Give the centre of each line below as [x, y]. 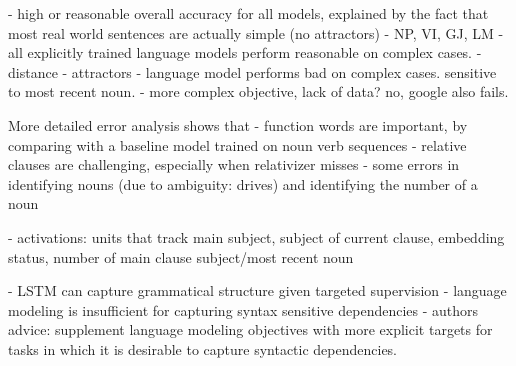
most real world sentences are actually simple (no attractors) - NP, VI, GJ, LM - [256, 32]
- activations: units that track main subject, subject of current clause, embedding [256, 236]
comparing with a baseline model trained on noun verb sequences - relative [237, 144]
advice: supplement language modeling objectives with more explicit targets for [250, 329]
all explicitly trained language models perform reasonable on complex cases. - [245, 52]
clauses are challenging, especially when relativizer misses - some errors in [234, 164]
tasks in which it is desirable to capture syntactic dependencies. [203, 348]
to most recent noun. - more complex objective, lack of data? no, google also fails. [258, 91]
